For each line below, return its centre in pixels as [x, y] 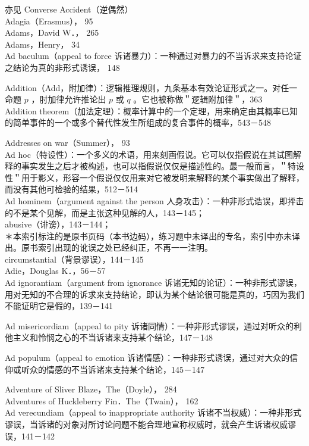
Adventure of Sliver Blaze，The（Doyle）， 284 [91, 389]
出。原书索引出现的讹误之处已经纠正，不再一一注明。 [109, 247]
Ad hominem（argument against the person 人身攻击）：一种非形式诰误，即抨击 [154, 200]
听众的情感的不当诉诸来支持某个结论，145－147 [113, 369]
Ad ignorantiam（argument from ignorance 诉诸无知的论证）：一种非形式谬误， [153, 283]
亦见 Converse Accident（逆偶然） [69, 9]
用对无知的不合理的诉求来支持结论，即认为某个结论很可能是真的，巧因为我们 [154, 294]
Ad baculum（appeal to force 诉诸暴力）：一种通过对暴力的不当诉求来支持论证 [153, 56]
